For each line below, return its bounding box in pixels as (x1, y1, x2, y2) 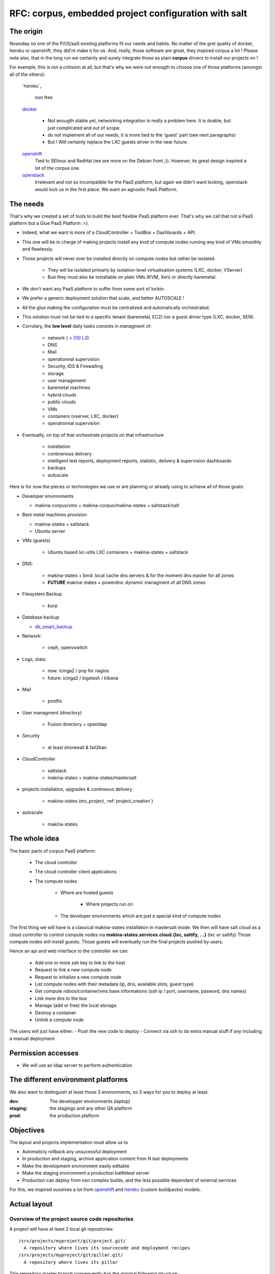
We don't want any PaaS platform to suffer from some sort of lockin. (22, 285, 166, 291)
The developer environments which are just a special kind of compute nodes (60, 913, 221, 919)
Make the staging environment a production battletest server (22, 1170, 150, 1176)
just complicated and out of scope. (47, 125, 121, 131)
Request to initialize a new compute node (35, 974, 122, 980)
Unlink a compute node (35, 1017, 84, 1023)
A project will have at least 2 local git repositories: (9, 1226, 114, 1232)
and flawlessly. (22, 246, 53, 252)
